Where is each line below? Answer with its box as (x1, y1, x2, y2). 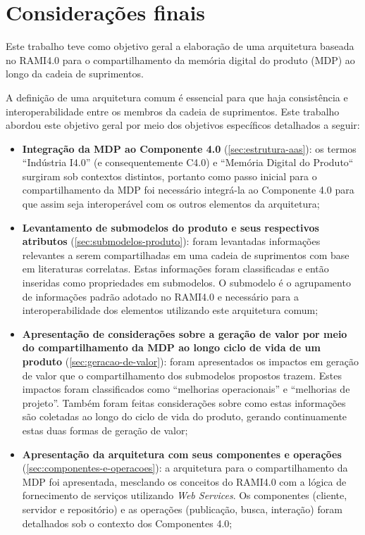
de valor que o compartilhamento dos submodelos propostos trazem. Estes (22, 367, 342, 382)
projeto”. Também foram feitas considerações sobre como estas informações (22, 395, 346, 410)
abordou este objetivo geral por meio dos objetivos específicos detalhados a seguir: (6, 118, 360, 132)
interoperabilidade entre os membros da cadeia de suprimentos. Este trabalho (6, 103, 340, 118)
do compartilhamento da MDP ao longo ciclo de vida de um (22, 340, 321, 355)
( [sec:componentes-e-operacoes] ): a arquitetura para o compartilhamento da (22, 460, 348, 475)
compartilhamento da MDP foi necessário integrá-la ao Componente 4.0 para (22, 182, 354, 197)
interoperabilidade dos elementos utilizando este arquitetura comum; (22, 303, 318, 317)
